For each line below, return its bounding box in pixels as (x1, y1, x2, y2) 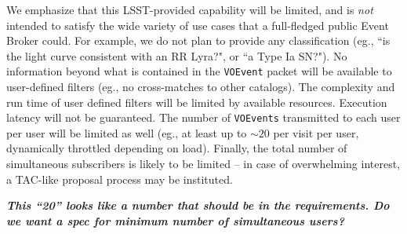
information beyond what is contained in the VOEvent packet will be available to (6, 63, 392, 79)
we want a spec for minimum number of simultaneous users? (6, 212, 344, 229)
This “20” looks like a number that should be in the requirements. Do (6, 197, 390, 214)
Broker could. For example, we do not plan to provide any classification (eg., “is (6, 32, 391, 49)
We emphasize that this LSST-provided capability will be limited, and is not (6, 2, 373, 17)
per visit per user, (273, 124, 359, 141)
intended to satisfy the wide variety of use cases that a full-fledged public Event (6, 16, 389, 33)
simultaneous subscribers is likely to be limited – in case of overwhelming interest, (6, 155, 401, 172)
